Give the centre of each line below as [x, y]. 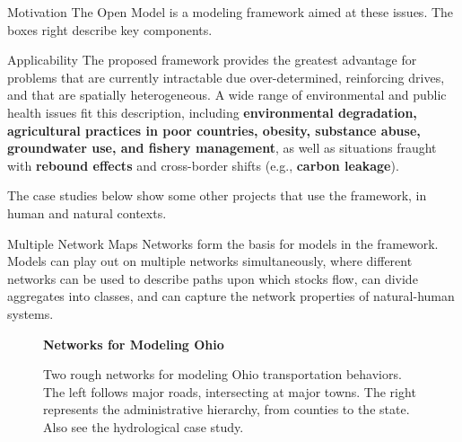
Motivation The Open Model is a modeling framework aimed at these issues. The [231, 12]
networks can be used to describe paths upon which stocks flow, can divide [213, 278]
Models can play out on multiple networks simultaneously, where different [210, 261]
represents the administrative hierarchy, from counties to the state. [227, 409]
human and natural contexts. [87, 212]
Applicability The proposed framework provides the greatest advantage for [212, 60]
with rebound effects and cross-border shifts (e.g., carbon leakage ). [203, 165]
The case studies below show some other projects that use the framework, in [217, 195]
